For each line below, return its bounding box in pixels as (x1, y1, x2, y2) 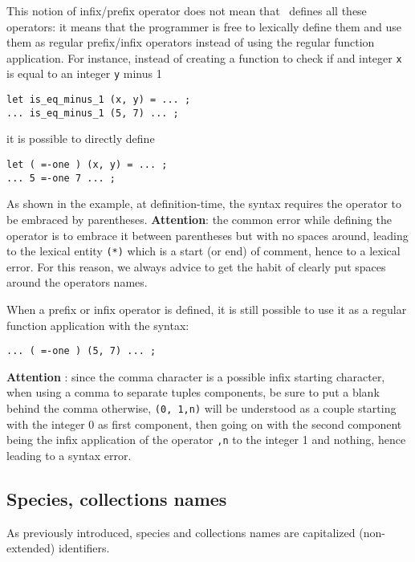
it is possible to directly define (6, 130, 155, 147)
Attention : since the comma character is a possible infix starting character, (6, 368, 385, 385)
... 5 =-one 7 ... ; (6, 172, 116, 184)
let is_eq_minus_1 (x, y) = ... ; (6, 94, 191, 106)
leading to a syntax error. (6, 446, 132, 463)
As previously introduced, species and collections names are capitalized (6, 523, 356, 540)
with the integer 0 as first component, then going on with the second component (6, 415, 402, 432)
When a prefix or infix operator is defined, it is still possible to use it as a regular (6, 300, 407, 317)
